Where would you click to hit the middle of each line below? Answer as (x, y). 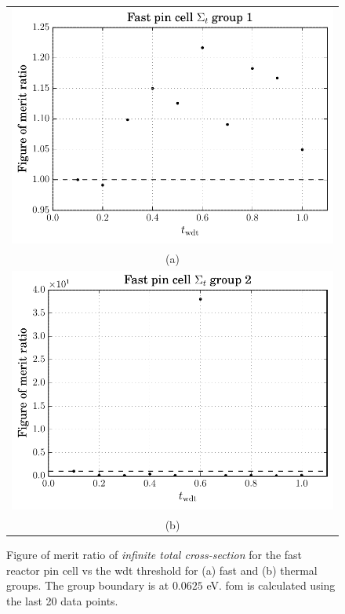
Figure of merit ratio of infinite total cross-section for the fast (154, 555)
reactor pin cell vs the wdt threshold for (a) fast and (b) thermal (162, 570)
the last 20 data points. (62, 600)
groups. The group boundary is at (88, 585)
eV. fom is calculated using (271, 585)
